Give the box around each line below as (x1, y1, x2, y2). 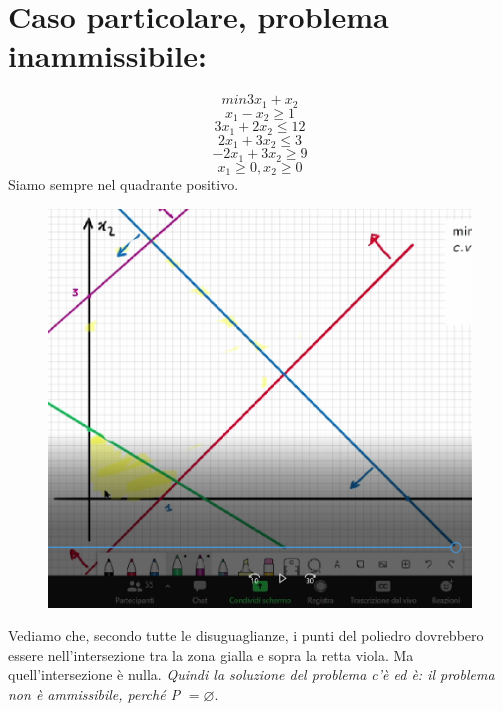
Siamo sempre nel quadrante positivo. (8, 174, 239, 195)
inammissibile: (8, 35, 207, 76)
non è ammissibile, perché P (8, 683, 181, 704)
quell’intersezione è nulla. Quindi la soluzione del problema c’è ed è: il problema (8, 664, 495, 685)
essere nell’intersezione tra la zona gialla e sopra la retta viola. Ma (8, 644, 414, 665)
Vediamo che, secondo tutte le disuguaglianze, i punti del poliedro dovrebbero (8, 625, 484, 646)
